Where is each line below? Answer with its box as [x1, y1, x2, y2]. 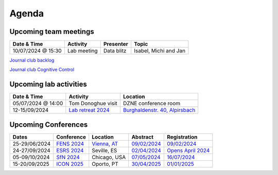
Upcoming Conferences [9, 120, 88, 129]
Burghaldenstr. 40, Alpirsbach [123, 107, 196, 114]
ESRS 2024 [56, 147, 84, 154]
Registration [166, 133, 198, 141]
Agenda [9, 8, 44, 19]
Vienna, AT [92, 140, 118, 147]
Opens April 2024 [166, 147, 210, 154]
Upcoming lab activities [9, 80, 87, 89]
